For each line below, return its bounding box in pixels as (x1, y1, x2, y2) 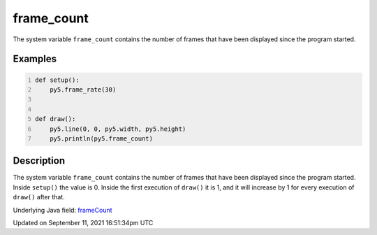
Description (13, 155, 66, 167)
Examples (13, 53, 57, 65)
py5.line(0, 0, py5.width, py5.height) (50, 124, 186, 133)
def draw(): (35, 115, 76, 123)
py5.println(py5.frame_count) (50, 134, 154, 143)
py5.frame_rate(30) (50, 85, 117, 94)
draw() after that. (13, 193, 66, 201)
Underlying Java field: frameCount (13, 206, 112, 214)
